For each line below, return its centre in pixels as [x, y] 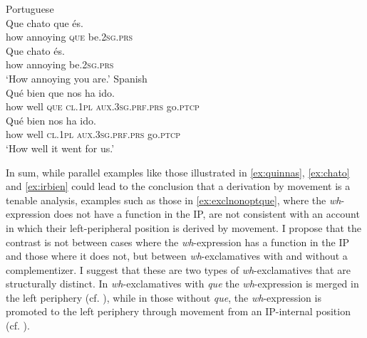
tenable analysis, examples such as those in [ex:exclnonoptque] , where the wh [174, 200]
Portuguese [30, 9]
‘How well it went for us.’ [60, 148]
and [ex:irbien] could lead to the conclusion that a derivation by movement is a [178, 186]
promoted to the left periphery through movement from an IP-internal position [178, 311]
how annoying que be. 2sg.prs [69, 37]
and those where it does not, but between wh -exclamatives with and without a [177, 256]
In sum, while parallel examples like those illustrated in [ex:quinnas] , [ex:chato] [178, 172]
